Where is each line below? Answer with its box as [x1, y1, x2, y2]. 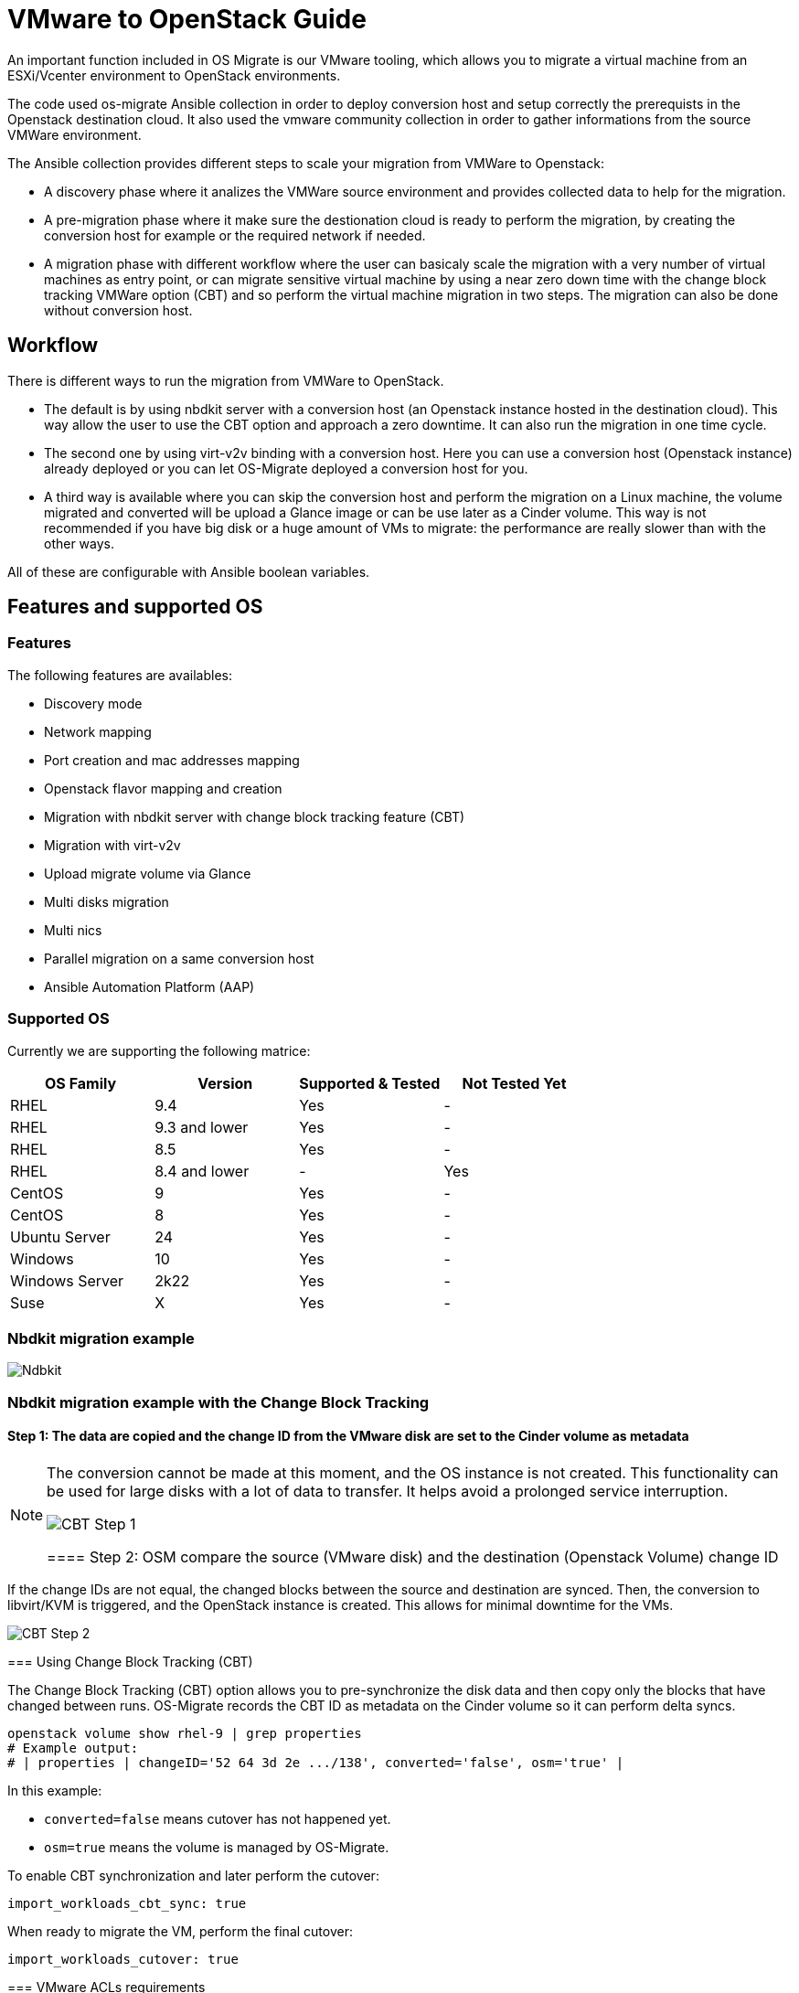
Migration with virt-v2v [44, 837, 181, 853]
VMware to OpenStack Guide [7, 4, 367, 35]
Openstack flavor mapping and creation [44, 780, 282, 796]
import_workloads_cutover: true [7, 1951, 239, 1966]
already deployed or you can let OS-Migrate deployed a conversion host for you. [44, 460, 528, 476]
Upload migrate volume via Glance [44, 865, 251, 881]
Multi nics [44, 922, 102, 938]
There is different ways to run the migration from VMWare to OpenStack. [7, 372, 444, 389]
